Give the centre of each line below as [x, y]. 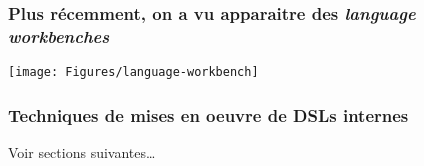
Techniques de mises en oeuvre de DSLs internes [208, 114]
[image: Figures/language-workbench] [133, 72]
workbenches [59, 35]
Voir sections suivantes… [82, 152]
